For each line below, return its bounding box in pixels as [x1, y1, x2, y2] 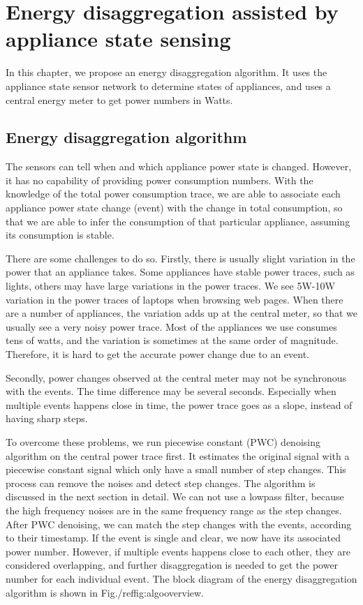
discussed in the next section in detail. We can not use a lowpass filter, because [6, 489, 344, 504]
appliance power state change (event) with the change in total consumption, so [6, 200, 343, 215]
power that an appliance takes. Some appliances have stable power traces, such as [6, 264, 355, 279]
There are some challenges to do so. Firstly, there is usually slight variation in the [6, 251, 355, 265]
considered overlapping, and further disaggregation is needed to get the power [6, 558, 339, 572]
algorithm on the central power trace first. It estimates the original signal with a [6, 448, 350, 463]
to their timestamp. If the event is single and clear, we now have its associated [6, 530, 341, 545]
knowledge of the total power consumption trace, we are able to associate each [6, 186, 341, 201]
